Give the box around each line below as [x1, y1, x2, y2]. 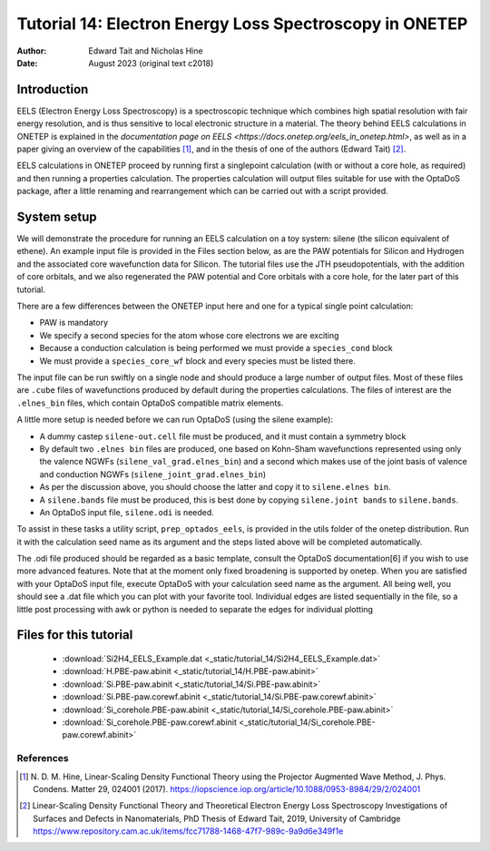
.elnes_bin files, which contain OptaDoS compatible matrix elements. [16, 397, 284, 408]
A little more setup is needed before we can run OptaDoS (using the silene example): [16, 414, 334, 425]
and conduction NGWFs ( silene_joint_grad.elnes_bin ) [39, 468, 267, 480]
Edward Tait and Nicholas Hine [88, 45, 203, 56]
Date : [16, 57, 38, 68]
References [16, 752, 69, 765]
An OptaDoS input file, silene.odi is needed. [39, 506, 215, 517]
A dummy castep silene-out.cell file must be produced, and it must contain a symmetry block [39, 431, 407, 442]
